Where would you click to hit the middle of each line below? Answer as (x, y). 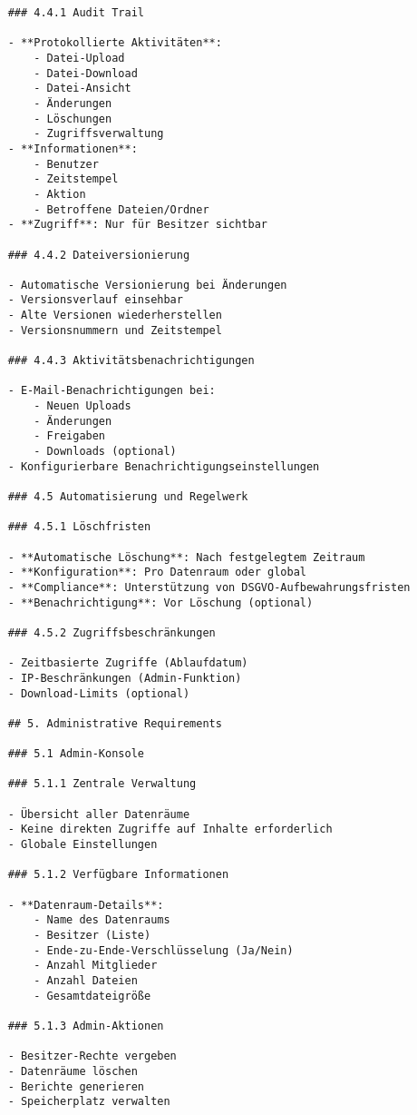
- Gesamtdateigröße (92, 996)
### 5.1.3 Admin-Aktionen (86, 1026)
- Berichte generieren (76, 1086)
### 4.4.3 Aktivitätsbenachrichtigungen (131, 361)
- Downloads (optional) (105, 452)
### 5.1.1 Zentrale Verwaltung (102, 784)
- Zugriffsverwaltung (99, 134)
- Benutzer (66, 164)
